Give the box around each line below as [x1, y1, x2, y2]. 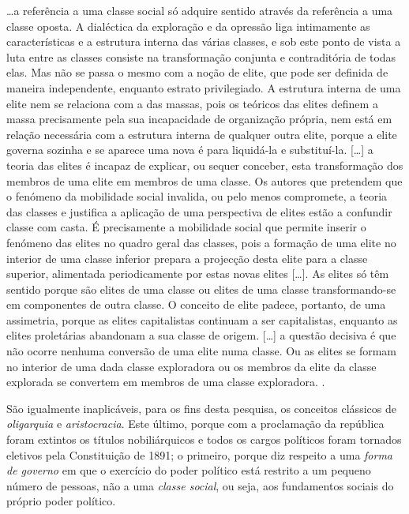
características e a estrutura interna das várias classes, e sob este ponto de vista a [6, 33, 401, 50]
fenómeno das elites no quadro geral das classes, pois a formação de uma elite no [6, 234, 396, 250]
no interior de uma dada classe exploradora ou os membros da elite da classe [6, 358, 377, 374]
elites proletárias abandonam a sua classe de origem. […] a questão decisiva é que [6, 327, 396, 343]
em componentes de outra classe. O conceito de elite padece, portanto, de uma [6, 296, 386, 313]
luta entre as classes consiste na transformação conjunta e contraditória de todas [6, 48, 396, 65]
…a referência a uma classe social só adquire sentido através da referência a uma [6, 2, 393, 18]
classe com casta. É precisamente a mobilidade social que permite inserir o [6, 219, 366, 235]
